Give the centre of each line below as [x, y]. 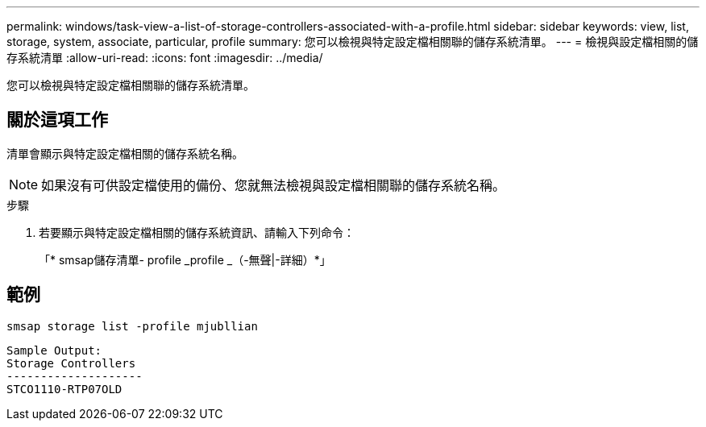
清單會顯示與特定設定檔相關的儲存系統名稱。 [125, 153]
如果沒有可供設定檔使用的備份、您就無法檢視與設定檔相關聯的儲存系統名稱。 [274, 185]
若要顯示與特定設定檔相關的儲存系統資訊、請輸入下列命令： [197, 232]
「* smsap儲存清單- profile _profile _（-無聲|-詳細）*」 [185, 259]
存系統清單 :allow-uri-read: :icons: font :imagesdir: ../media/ [165, 58]
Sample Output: [54, 350]
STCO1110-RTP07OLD [64, 389]
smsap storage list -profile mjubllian [132, 326]
